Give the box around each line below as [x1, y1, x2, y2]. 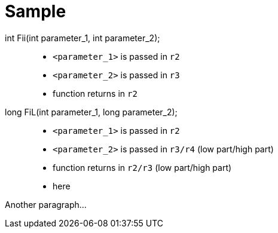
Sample [5, 1, 66, 22]
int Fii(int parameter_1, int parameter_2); [5, 32, 160, 43]
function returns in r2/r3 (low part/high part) [53, 162, 232, 173]
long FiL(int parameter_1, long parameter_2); [5, 106, 178, 117]
